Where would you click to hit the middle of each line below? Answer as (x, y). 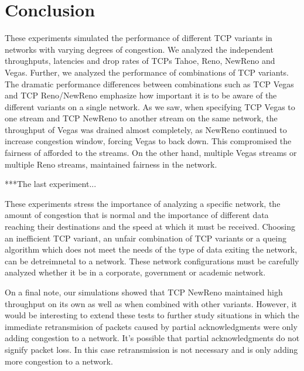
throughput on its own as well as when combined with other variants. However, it (151, 303)
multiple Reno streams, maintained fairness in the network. (111, 164)
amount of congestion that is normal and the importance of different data (137, 215)
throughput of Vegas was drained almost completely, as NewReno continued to (146, 129)
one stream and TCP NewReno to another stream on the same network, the (141, 118)
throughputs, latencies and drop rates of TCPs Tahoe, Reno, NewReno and (140, 61)
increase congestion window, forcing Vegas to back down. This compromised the (148, 141)
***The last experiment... (51, 184)
